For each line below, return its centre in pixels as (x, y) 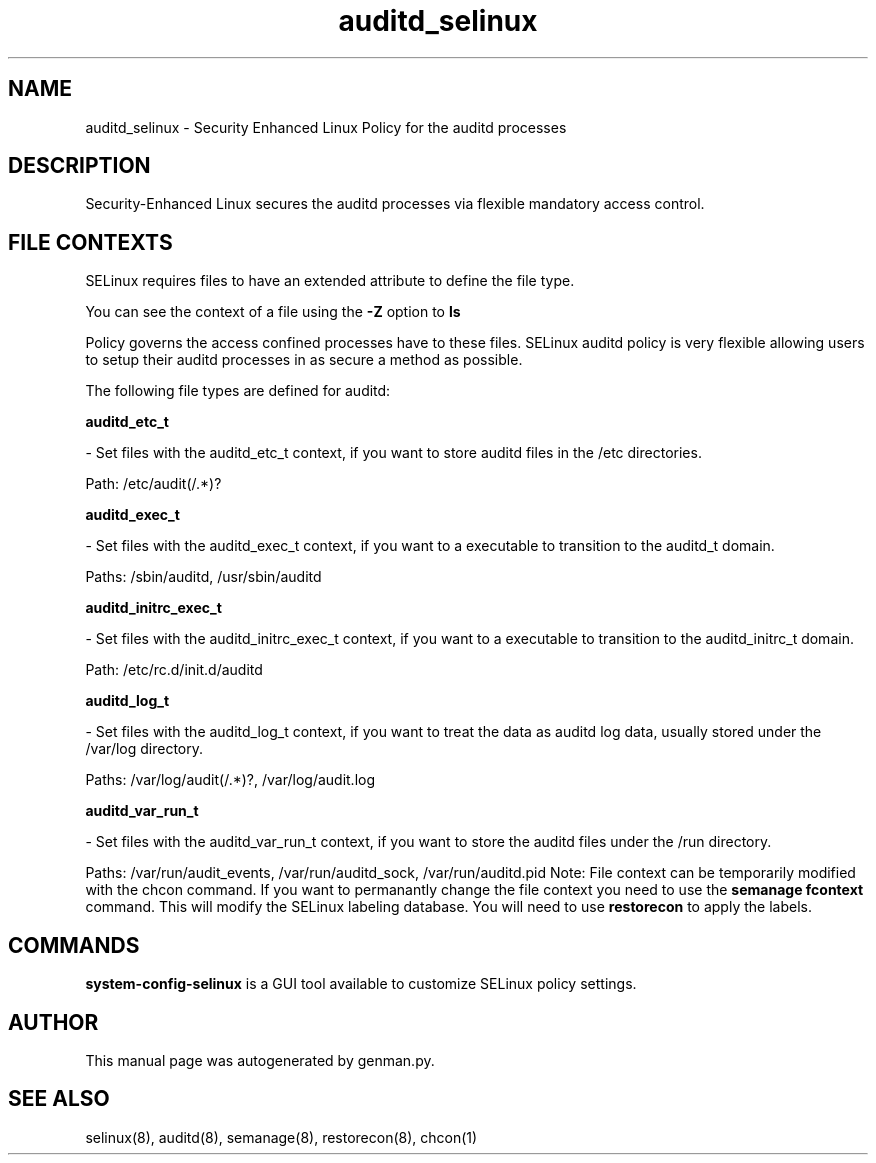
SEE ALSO (59, 1099)
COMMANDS (74, 945)
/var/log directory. (144, 749)
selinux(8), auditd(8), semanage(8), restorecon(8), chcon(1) (281, 1137)
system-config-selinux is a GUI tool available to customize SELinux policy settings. (361, 984)
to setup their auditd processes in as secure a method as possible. (304, 360)
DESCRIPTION (79, 166)
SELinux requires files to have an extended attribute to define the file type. (330, 281)
